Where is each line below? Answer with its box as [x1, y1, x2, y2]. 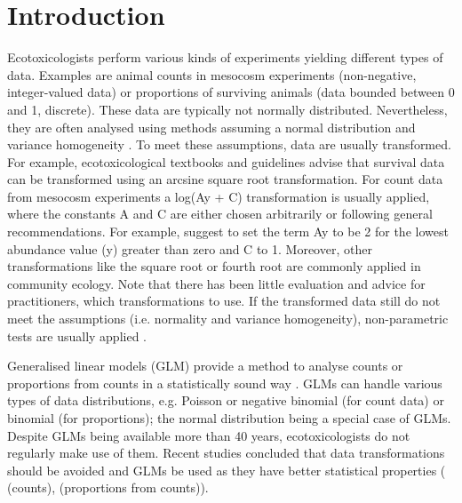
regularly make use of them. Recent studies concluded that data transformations [7, 443, 445, 462]
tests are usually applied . [7, 326, 147, 345]
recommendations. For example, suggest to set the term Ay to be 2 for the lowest [7, 222, 449, 241]
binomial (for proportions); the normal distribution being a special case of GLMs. [7, 409, 451, 427]
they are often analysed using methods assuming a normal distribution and [7, 117, 416, 136]
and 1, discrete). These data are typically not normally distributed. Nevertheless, [7, 100, 448, 118]
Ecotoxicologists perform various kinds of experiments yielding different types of [7, 48, 443, 67]
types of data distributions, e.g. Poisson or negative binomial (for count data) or [7, 391, 444, 410]
